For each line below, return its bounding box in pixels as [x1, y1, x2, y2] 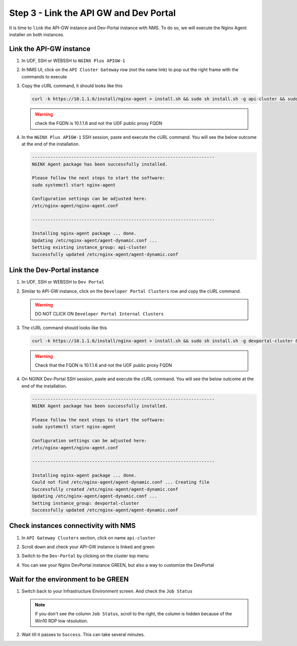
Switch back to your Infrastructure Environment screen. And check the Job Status [21, 588, 193, 594]
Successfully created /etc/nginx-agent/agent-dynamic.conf [32, 486, 178, 492]
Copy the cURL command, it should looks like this [21, 83, 123, 89]
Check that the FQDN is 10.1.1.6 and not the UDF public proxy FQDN [35, 362, 172, 368]
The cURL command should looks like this [21, 325, 107, 331]
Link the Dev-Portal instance [9, 266, 99, 275]
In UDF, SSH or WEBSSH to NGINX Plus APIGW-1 [21, 58, 126, 63]
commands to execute [21, 73, 67, 79]
